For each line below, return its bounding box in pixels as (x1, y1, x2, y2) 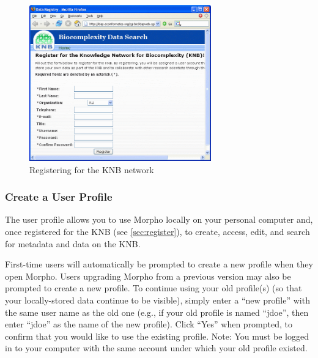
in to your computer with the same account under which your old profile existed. (5, 341, 308, 354)
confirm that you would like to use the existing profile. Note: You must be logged (5, 329, 309, 342)
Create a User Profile (5, 189, 113, 204)
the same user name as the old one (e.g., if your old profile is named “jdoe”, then (5, 305, 309, 318)
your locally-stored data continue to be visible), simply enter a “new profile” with (5, 294, 310, 307)
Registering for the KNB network (29, 163, 154, 176)
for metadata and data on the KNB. (5, 237, 141, 250)
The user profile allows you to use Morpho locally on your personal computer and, (5, 213, 313, 226)
